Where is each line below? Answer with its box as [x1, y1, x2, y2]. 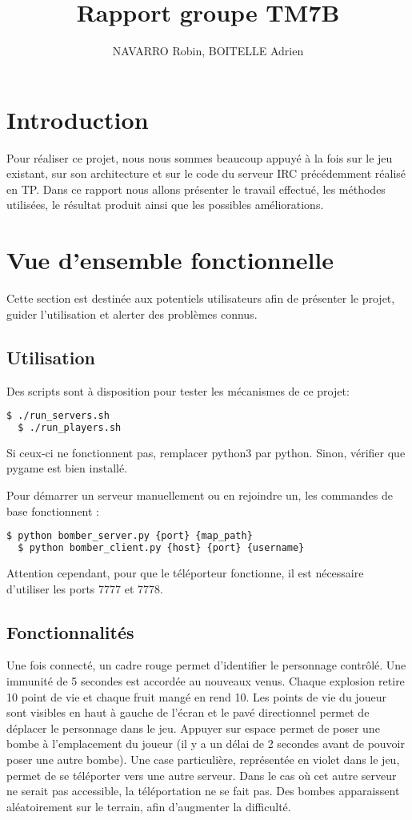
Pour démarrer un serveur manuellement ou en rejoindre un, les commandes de [6, 487, 393, 504]
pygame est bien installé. [6, 460, 128, 476]
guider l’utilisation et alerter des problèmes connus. [6, 305, 258, 322]
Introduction [6, 102, 149, 135]
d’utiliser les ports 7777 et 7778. [6, 580, 163, 597]
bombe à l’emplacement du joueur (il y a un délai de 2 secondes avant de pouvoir [6, 735, 405, 752]
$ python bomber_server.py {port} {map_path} [6, 530, 253, 542]
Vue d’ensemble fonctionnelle [6, 243, 334, 276]
